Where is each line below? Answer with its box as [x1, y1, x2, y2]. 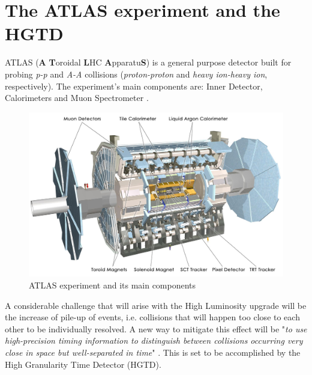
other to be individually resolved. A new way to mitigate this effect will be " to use [5, 322, 307, 335]
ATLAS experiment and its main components [29, 278, 196, 291]
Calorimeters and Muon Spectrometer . [5, 91, 149, 104]
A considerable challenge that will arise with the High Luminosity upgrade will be [5, 299, 307, 311]
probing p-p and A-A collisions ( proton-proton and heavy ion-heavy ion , [5, 67, 268, 80]
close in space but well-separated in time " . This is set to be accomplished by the [5, 346, 301, 358]
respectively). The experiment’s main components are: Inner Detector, [5, 79, 263, 92]
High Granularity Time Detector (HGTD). [5, 358, 161, 370]
